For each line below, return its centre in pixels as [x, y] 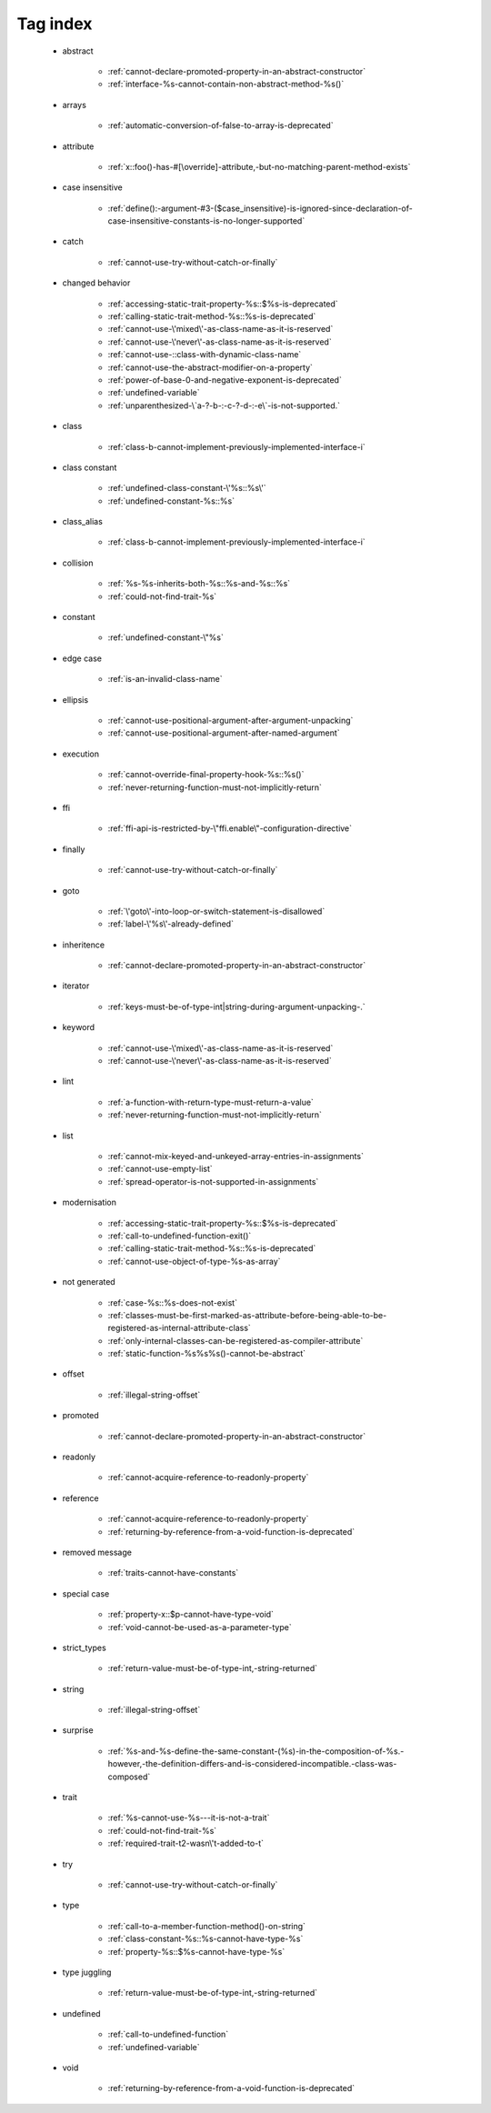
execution [81, 754]
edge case [82, 658]
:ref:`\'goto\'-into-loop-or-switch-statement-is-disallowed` [216, 911]
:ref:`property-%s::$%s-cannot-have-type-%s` [196, 1951]
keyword [79, 1027]
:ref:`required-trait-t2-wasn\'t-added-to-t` [185, 1843]
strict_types [84, 1647]
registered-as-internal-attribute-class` [180, 1328]
